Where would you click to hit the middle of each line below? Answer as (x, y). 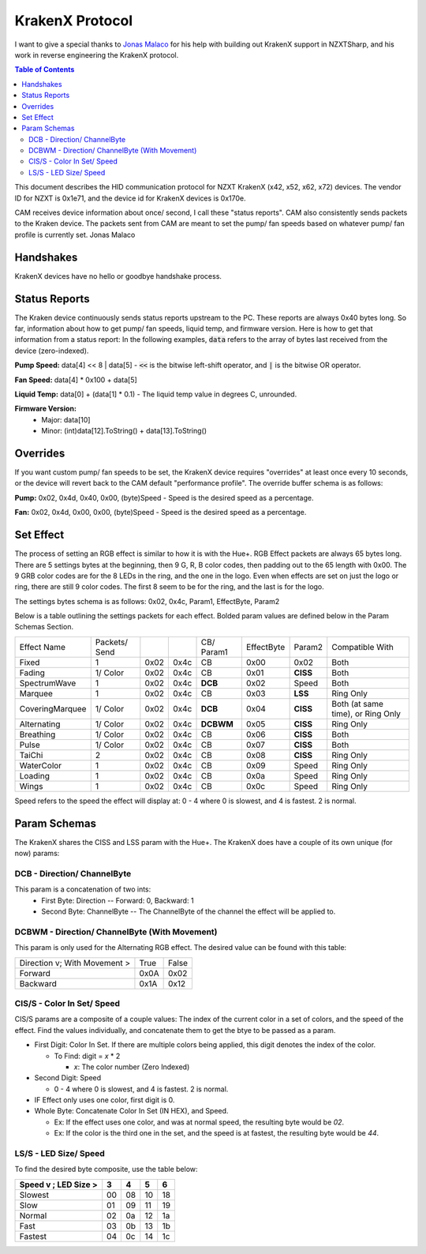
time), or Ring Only (366, 713)
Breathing (37, 734)
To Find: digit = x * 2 (87, 1056)
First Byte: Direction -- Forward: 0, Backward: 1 (118, 900)
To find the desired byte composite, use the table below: (106, 1170)
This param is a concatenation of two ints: (83, 889)
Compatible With (362, 647)
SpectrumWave (48, 683)
